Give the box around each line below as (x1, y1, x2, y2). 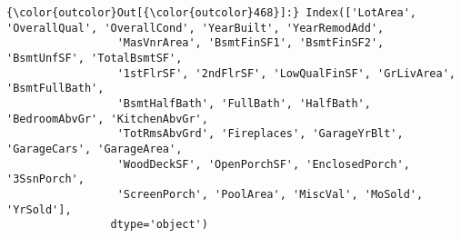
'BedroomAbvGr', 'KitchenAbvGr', (6, 112, 208, 125)
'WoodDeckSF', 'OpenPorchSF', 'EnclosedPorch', (116, 157, 410, 171)
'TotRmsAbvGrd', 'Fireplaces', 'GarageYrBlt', (116, 127, 404, 141)
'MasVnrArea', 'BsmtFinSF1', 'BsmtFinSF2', (116, 36, 385, 50)
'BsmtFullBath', (6, 82, 105, 95)
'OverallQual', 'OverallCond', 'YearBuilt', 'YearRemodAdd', (6, 21, 385, 35)
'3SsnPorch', (6, 173, 85, 186)
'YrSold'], (6, 203, 72, 216)
